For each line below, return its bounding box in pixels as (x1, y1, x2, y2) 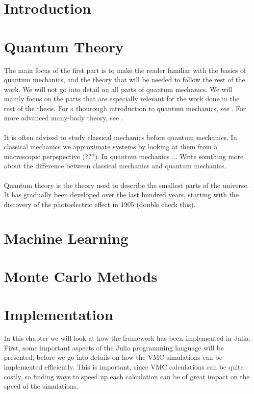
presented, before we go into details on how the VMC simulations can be (4, 352, 223, 362)
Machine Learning (4, 228, 128, 248)
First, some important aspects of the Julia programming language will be (4, 342, 224, 352)
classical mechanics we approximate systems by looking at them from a (4, 141, 218, 152)
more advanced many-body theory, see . (4, 113, 123, 123)
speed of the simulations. (4, 381, 78, 391)
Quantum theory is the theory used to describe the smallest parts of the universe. (4, 180, 249, 190)
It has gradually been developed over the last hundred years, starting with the (4, 189, 239, 200)
